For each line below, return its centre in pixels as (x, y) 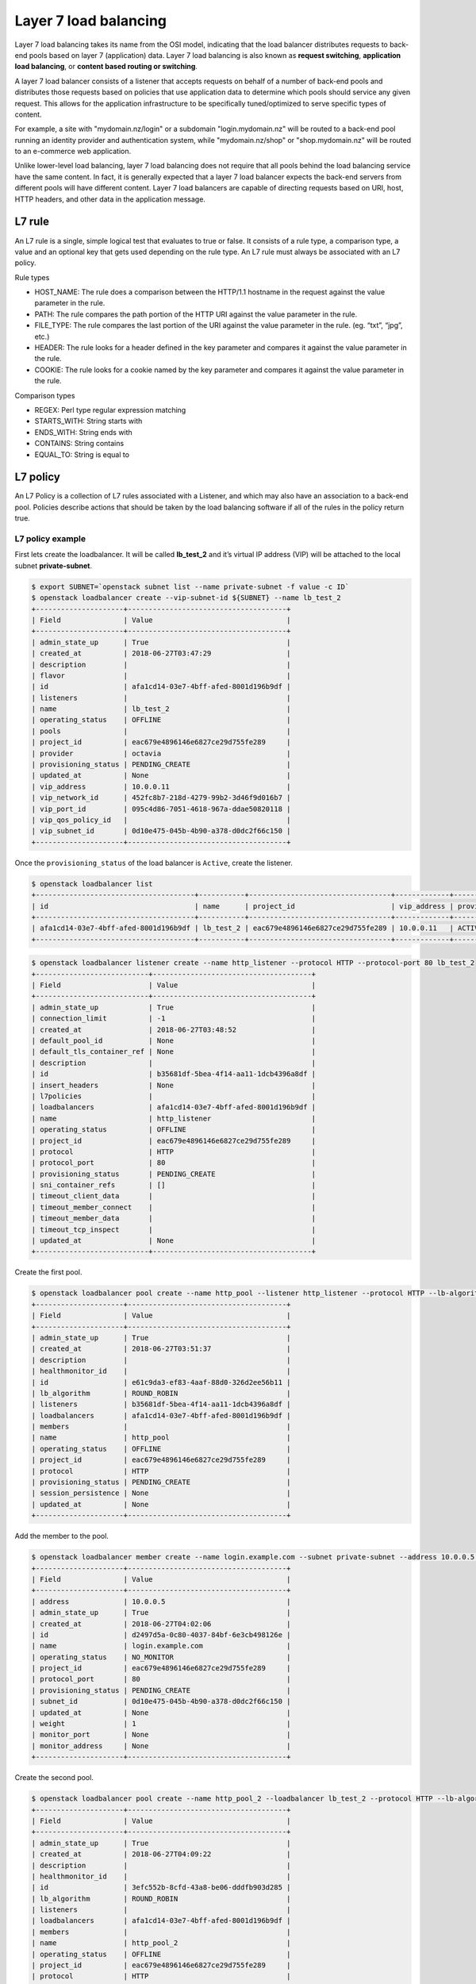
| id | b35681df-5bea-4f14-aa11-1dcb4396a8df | (174, 1074)
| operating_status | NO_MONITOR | (161, 1657)
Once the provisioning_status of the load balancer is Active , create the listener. (154, 863)
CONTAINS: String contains (79, 444)
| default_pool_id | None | (174, 1040)
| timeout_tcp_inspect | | (174, 1229)
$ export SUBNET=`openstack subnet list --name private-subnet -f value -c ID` (190, 586)
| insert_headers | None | (174, 1085)
